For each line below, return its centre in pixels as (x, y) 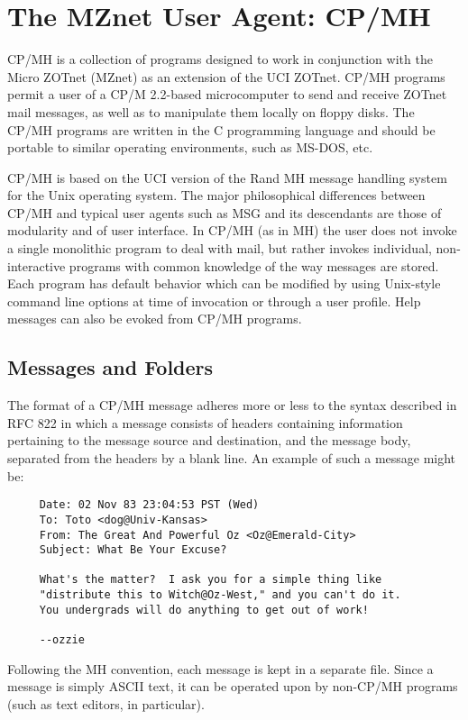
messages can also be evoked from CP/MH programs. (155, 319)
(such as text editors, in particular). (106, 703)
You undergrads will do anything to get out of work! (204, 610)
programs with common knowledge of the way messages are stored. (254, 265)
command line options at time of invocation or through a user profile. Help (214, 301)
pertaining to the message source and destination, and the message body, (209, 440)
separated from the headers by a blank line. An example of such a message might (232, 458)
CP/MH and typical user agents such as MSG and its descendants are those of (225, 212)
